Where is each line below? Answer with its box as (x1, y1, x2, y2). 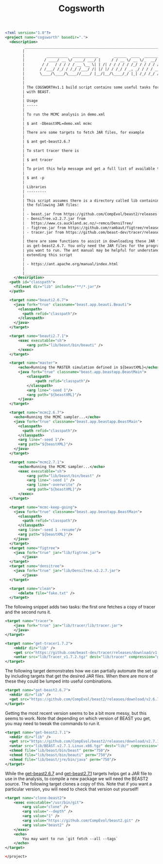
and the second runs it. (5, 609, 51, 615)
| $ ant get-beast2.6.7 (22, 139, 70, 144)
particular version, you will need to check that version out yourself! (5, 786, 139, 792)
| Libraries (22, 184, 47, 189)
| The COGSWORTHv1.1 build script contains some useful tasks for (22, 85, 160, 90)
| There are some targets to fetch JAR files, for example (22, 130, 145, 135)
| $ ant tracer (22, 157, 53, 162)
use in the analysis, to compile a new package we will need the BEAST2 (5, 776, 148, 782)
